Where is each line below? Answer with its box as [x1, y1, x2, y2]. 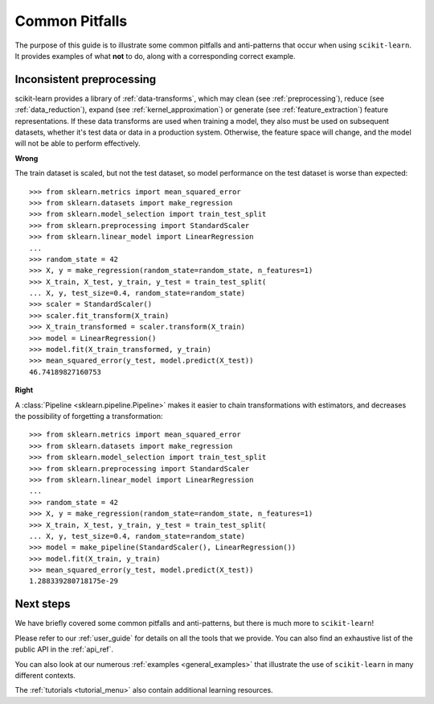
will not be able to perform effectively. [14, 139, 141, 148]
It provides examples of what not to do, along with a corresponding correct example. [14, 51, 297, 60]
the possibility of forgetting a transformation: [14, 412, 163, 420]
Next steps [14, 597, 71, 611]
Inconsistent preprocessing [14, 72, 157, 86]
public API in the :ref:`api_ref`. [14, 644, 114, 654]
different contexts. [14, 670, 76, 680]
